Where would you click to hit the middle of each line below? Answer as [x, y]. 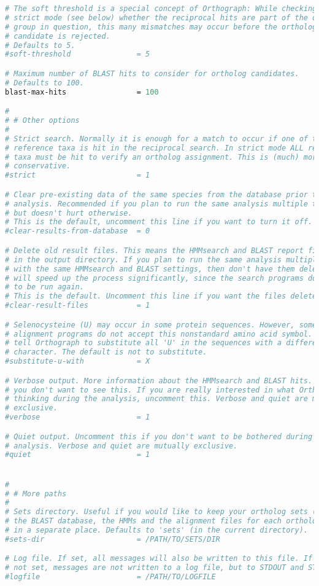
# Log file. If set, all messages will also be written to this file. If [159, 559]
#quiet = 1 [78, 455]
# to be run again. [44, 287]
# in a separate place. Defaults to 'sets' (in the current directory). [156, 530]
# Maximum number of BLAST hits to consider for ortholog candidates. [152, 73]
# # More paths [36, 494]
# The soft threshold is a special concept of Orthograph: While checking [161, 9]
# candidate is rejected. [58, 36]
